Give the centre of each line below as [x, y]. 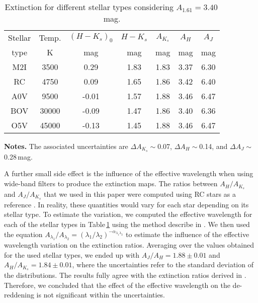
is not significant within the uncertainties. [101, 295]
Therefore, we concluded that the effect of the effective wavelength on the [117, 285]
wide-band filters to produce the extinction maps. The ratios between [111, 183]
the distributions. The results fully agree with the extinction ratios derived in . [125, 275]
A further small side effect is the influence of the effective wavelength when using [129, 173]
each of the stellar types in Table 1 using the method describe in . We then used [127, 224]
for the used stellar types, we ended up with [72, 254]
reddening [19, 295]
